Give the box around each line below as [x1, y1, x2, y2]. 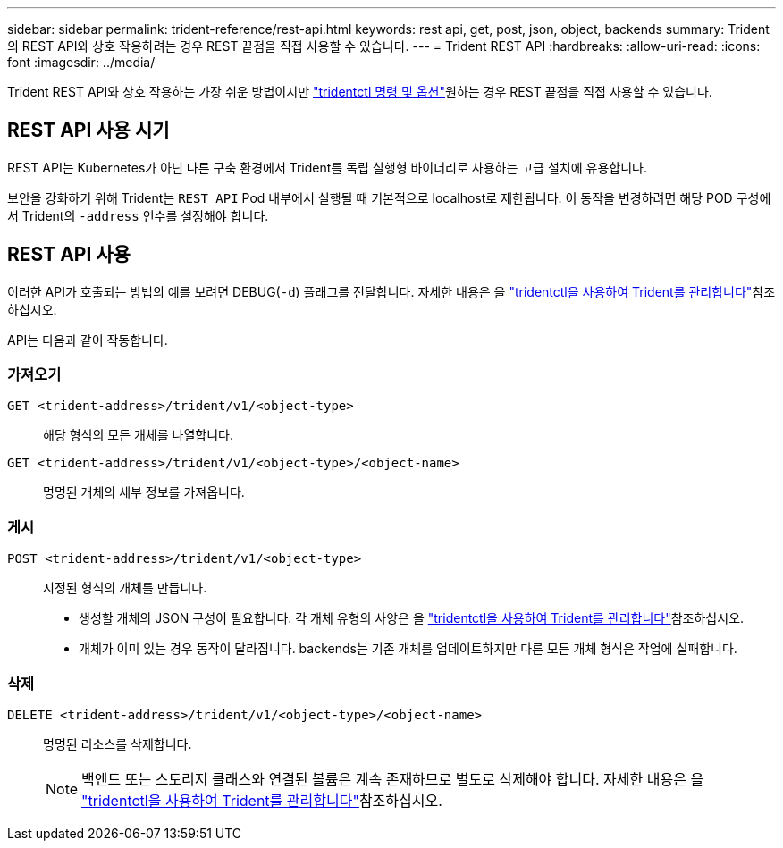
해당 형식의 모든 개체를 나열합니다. [43, 427, 233, 443]
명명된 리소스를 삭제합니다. [43, 735, 192, 751]
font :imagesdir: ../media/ [7, 55, 156, 70]
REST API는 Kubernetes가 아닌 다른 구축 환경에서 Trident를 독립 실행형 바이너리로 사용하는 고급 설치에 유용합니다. [7, 159, 647, 175]
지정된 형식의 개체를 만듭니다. [43, 580, 207, 596]
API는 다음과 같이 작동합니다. [7, 332, 168, 348]
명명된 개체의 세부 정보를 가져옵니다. [43, 484, 245, 500]
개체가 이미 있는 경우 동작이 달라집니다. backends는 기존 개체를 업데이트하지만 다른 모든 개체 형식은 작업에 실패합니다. [79, 641, 737, 657]
